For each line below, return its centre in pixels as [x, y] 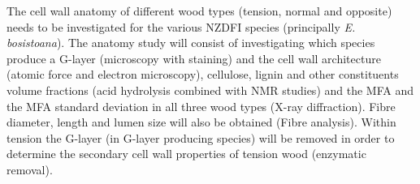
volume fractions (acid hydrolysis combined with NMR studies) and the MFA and [210, 90]
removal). [30, 169]
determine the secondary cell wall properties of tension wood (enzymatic [186, 154]
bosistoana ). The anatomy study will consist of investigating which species [191, 43]
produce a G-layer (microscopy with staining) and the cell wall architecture [194, 58]
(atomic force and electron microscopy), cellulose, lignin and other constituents [203, 74]
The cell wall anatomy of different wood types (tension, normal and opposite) [199, 11]
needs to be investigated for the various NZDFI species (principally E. [181, 26]
